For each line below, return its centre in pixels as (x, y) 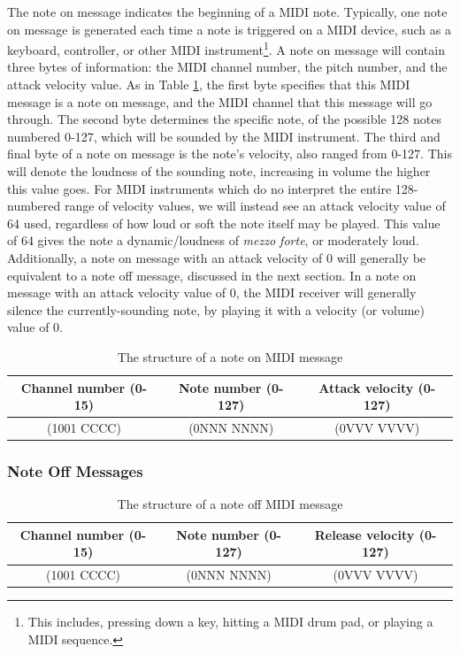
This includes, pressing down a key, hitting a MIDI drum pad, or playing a (230, 622)
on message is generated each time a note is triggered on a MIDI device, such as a (229, 29)
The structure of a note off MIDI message (230, 504)
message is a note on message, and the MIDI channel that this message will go (220, 101)
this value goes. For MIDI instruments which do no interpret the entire (199, 188)
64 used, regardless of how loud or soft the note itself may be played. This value (224, 223)
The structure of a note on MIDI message (230, 356)
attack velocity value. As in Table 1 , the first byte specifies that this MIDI (209, 85)
